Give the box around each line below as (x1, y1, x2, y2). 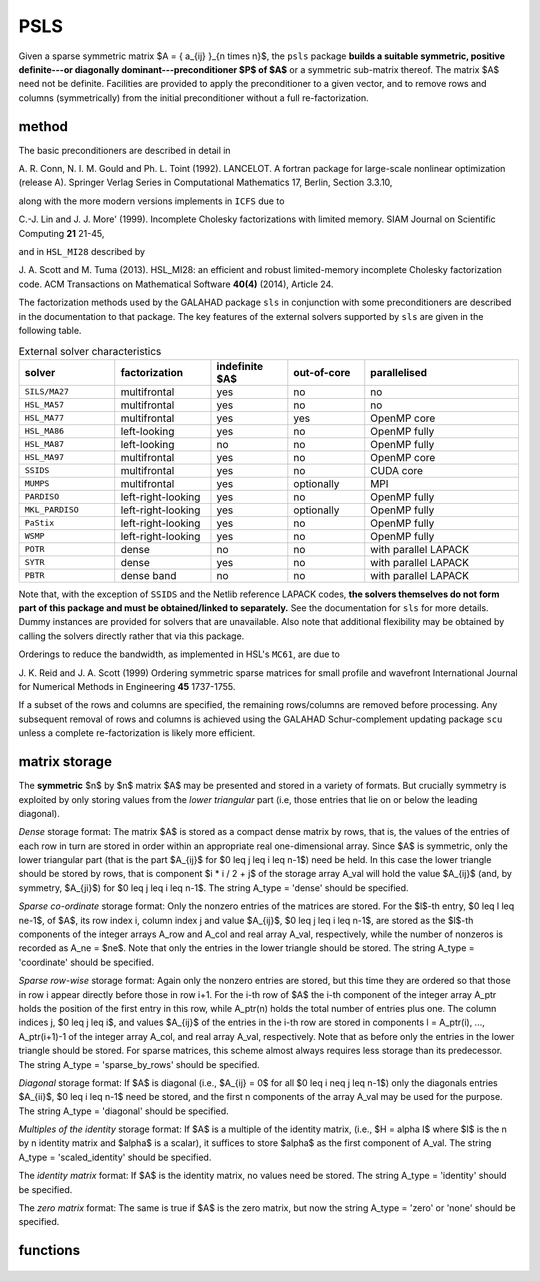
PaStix (24, 518, 55, 529)
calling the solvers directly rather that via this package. (18, 630, 245, 642)
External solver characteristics (18, 344, 162, 358)
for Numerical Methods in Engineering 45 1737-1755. (18, 681, 236, 693)
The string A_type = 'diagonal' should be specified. (18, 1105, 229, 1117)
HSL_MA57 (24, 400, 65, 410)
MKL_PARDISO (24, 505, 79, 515)
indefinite (216, 359, 264, 373)
